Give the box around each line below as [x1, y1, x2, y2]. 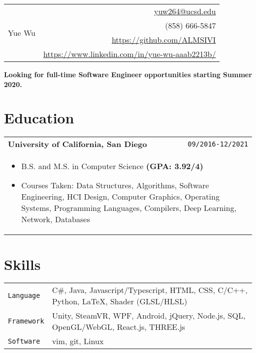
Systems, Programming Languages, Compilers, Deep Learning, [21, 202, 237, 214]
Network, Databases [21, 213, 90, 225]
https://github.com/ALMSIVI [111, 34, 216, 45]
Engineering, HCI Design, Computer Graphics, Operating [21, 191, 220, 203]
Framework [8, 317, 44, 325]
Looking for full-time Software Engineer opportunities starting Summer [4, 69, 252, 79]
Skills [4, 254, 41, 274]
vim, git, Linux [52, 335, 104, 347]
